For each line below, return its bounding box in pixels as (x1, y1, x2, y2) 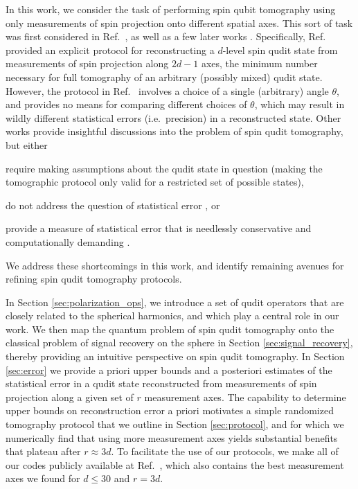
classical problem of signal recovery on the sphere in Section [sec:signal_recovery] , (6, 335, 353, 350)
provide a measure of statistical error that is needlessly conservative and (6, 221, 312, 235)
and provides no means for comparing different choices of (6, 97, 247, 112)
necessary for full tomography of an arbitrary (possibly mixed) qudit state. (6, 69, 323, 84)
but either (6, 137, 48, 152)
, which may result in (254, 97, 345, 112)
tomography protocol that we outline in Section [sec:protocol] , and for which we (6, 417, 344, 432)
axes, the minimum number (201, 56, 318, 71)
